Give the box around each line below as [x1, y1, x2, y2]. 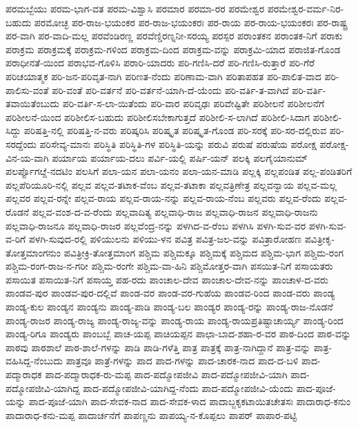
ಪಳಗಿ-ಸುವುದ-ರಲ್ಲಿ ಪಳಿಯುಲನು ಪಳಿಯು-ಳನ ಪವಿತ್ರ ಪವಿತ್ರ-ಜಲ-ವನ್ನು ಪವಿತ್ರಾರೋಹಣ [28, 232, 301, 246]
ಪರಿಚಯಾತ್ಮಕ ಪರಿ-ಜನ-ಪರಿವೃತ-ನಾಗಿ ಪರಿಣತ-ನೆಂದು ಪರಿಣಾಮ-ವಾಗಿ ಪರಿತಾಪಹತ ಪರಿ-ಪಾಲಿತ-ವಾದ [6, 68, 321, 83]
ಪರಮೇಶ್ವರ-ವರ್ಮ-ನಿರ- [267, 1, 344, 15]
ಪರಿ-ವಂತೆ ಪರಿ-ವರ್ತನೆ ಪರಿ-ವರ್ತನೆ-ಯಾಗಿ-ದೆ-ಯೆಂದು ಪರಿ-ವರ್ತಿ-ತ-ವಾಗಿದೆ [52, 82, 289, 97]
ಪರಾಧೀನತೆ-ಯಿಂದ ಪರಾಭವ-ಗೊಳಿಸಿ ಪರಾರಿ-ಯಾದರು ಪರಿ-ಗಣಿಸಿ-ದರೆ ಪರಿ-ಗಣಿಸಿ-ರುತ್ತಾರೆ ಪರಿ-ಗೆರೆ [6, 55, 315, 70]
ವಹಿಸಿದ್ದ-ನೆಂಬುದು [6, 353, 63, 368]
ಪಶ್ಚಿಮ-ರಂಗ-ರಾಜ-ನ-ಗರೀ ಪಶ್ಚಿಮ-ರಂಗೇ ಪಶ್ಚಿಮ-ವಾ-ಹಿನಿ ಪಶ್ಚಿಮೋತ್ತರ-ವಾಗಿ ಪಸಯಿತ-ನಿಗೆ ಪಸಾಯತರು [6, 259, 333, 273]
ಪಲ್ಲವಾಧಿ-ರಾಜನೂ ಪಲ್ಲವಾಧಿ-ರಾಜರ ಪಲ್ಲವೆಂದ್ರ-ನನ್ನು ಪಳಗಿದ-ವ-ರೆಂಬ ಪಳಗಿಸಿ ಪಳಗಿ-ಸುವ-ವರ [6, 218, 306, 232]
